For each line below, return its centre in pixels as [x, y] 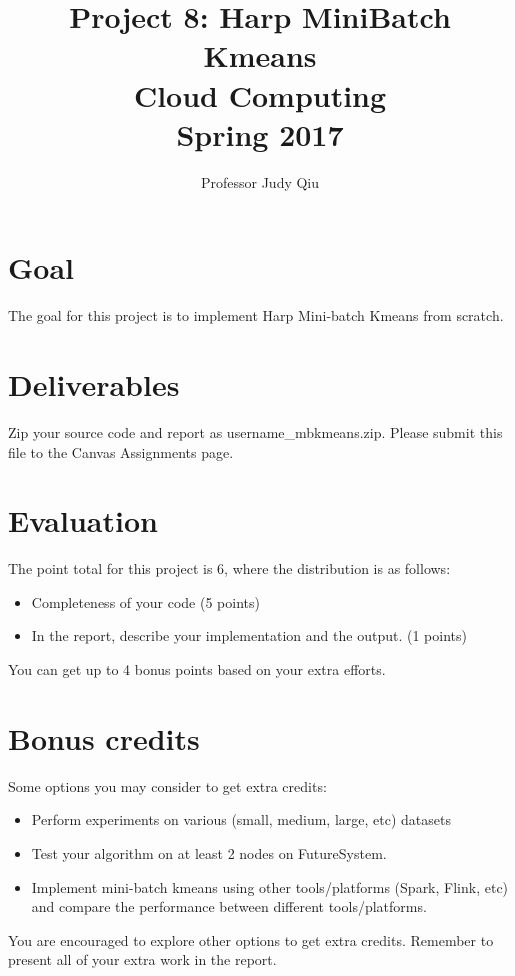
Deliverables [94, 384]
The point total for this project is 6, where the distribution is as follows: [229, 568]
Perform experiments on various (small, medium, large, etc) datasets [241, 819]
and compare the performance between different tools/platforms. [229, 906]
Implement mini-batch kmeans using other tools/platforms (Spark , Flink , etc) [270, 886]
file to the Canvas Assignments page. [121, 451]
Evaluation [83, 520]
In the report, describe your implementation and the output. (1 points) [249, 635]
